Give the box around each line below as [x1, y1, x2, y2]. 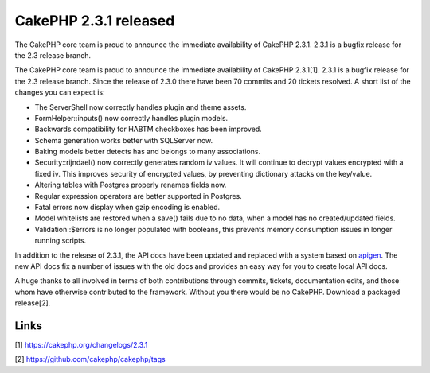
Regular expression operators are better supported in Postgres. [34, 191, 242, 200]
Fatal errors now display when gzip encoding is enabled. [34, 203, 221, 212]
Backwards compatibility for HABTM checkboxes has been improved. [34, 124, 262, 134]
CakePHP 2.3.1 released [14, 12, 175, 29]
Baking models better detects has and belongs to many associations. [34, 147, 261, 157]
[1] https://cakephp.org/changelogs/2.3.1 [14, 340, 148, 350]
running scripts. [34, 235, 87, 246]
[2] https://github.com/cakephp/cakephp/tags [14, 355, 166, 364]
